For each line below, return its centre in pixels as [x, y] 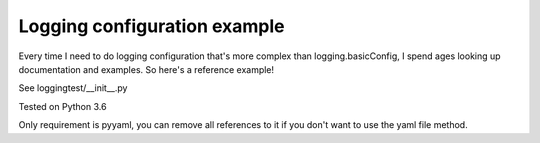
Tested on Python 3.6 [62, 106]
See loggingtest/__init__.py [73, 88]
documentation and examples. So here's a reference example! [146, 69]
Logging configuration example [151, 26]
